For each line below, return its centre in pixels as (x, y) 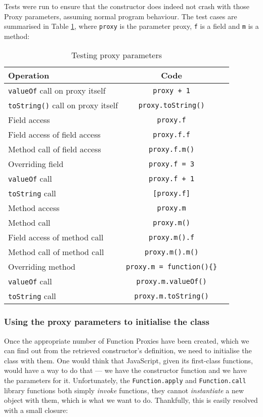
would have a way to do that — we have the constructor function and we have (126, 370)
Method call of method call (56, 252)
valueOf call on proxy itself (57, 91)
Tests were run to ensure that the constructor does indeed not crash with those (127, 6)
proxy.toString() (171, 105)
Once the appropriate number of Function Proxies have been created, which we (127, 340)
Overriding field (36, 164)
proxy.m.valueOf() (171, 281)
